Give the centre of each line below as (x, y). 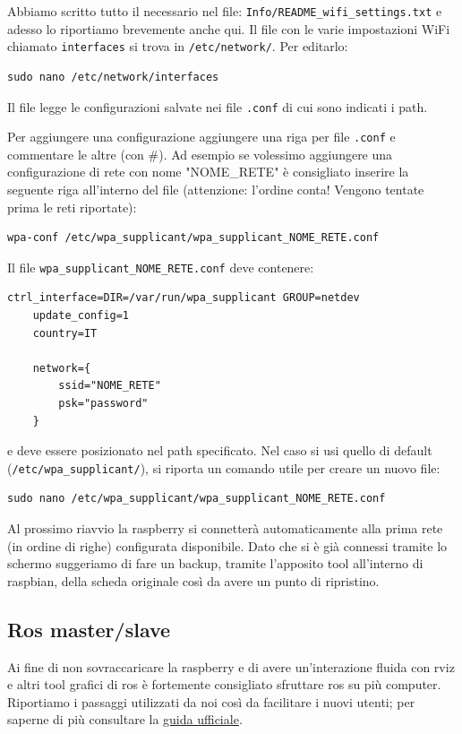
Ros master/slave (89, 629)
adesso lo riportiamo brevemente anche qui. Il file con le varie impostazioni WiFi (229, 28)
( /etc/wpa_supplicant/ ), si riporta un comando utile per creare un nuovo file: (224, 467)
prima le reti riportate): (72, 207)
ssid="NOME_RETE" (110, 386)
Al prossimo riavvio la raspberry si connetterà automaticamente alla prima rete (225, 528)
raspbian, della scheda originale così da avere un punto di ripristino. (193, 580)
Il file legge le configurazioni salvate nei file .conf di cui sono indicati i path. (218, 106)
